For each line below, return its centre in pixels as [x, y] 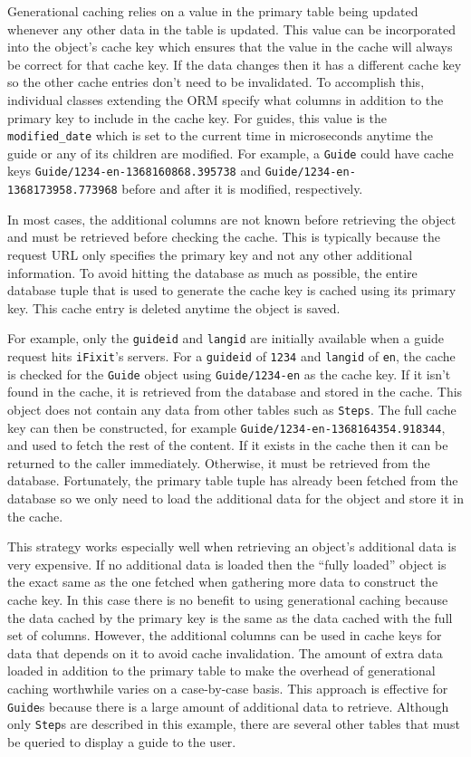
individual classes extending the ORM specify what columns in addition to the [226, 99]
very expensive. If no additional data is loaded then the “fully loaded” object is [227, 564]
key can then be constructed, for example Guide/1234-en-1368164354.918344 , [226, 427]
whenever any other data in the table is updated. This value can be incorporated [231, 29]
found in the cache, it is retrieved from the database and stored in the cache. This [235, 392]
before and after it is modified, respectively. [242, 189]
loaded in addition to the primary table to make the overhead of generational [221, 671]
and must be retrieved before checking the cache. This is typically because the [224, 237]
